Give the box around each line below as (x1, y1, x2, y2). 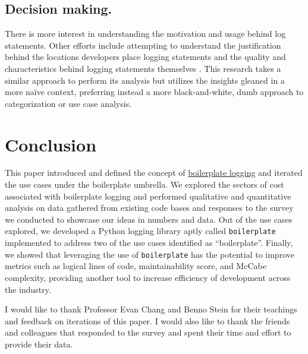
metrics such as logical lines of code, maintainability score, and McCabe (5, 260, 266, 272)
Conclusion (5, 132, 97, 156)
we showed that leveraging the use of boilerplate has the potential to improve (5, 248, 294, 260)
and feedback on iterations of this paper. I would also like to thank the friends (5, 314, 290, 327)
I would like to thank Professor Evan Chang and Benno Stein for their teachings (5, 303, 297, 315)
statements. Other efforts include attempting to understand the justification (5, 39, 281, 51)
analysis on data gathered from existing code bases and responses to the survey (5, 201, 294, 214)
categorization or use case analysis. (5, 97, 132, 109)
